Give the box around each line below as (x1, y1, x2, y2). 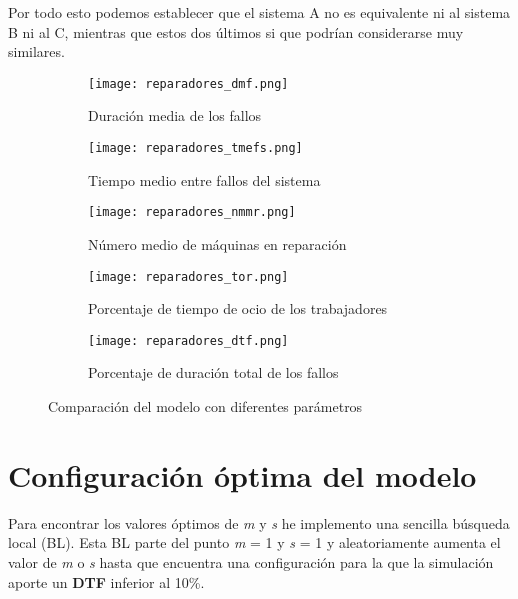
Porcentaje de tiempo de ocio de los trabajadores (88, 298, 388, 319)
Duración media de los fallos (88, 105, 262, 126)
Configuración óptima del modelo (8, 454, 477, 495)
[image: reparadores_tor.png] (88, 269, 289, 284)
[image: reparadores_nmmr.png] (88, 205, 296, 220)
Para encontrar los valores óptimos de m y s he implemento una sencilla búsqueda (8, 512, 510, 533)
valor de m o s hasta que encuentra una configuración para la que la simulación (8, 551, 494, 572)
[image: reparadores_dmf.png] (88, 76, 289, 91)
